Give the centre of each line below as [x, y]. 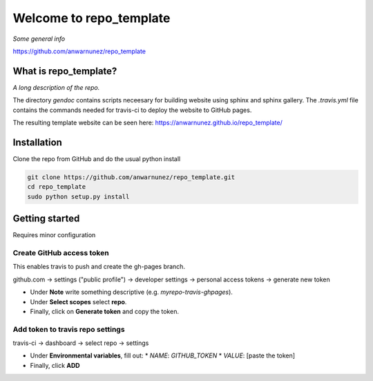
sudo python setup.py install [78, 196]
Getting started [46, 219]
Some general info [39, 39]
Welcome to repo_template [92, 18]
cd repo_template [57, 187]
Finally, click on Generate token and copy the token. [105, 311]
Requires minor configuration [54, 235]
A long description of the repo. [56, 87]
